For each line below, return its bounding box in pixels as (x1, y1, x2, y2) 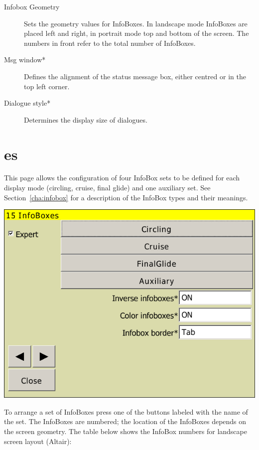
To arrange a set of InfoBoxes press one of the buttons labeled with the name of (4, 406, 248, 417)
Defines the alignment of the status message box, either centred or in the (24, 71, 246, 81)
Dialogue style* (4, 98, 51, 108)
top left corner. (24, 81, 70, 91)
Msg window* (4, 54, 46, 65)
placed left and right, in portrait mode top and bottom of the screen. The (24, 28, 249, 38)
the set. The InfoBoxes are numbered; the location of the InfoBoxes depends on (4, 416, 247, 427)
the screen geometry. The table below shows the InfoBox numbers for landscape (4, 426, 247, 437)
